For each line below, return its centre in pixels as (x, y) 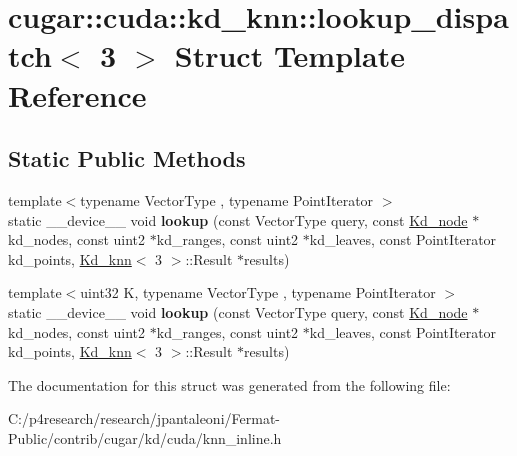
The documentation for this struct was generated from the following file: (229, 384)
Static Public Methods (127, 158)
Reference (77, 94)
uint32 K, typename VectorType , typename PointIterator (258, 292)
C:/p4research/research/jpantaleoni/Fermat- (144, 418)
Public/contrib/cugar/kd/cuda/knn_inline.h (145, 437)
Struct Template (289, 55)
